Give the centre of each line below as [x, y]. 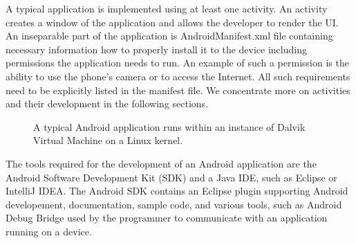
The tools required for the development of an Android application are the [161, 163]
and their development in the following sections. [107, 103]
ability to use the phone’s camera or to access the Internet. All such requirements [178, 76]
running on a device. [49, 231]
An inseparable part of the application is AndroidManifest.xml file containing [169, 36]
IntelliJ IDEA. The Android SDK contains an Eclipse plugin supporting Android [177, 191]
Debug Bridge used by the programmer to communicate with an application [167, 218]
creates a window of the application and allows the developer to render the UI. [172, 22]
